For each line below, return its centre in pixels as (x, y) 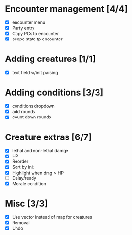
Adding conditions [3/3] (54, 92)
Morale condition (29, 183)
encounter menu (28, 22)
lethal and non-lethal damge (40, 151)
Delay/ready (24, 178)
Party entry (23, 28)
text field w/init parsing (35, 73)
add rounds (24, 112)
